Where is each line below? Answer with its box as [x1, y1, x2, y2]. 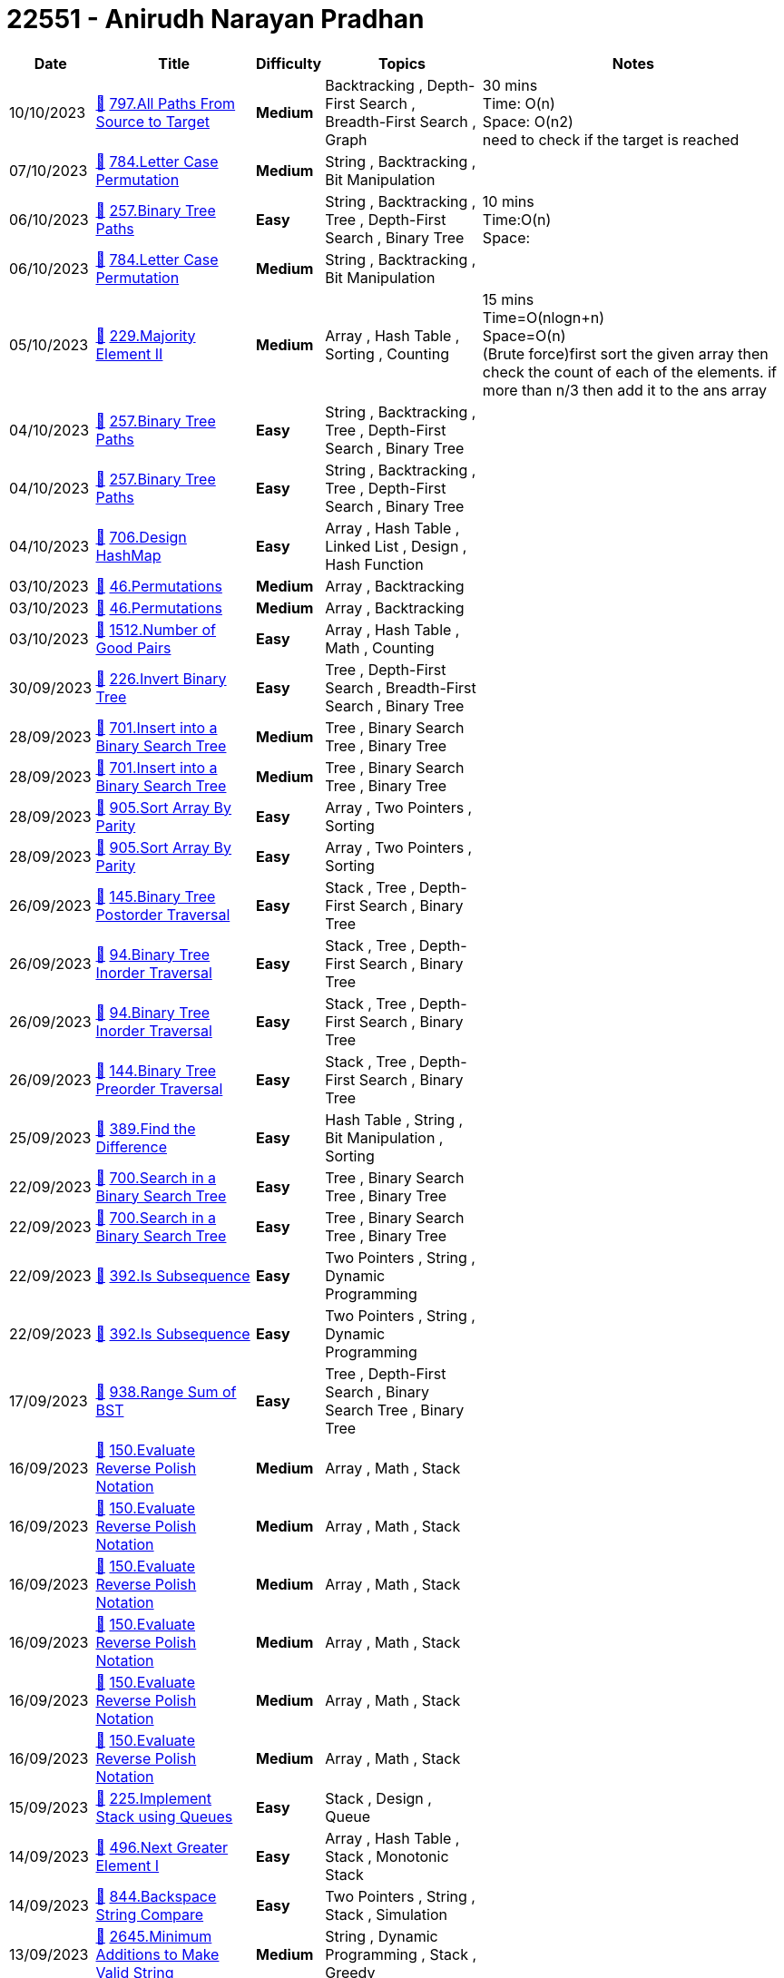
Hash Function [325, 554, 424, 573]
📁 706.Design [95, 527, 187, 546]
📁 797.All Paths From [95, 93, 236, 113]
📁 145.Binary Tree [95, 886, 216, 906]
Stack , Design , [325, 1788, 432, 1807]
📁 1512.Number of [95, 620, 217, 639]
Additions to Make [95, 1944, 220, 1963]
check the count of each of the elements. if [482, 362, 777, 381]
